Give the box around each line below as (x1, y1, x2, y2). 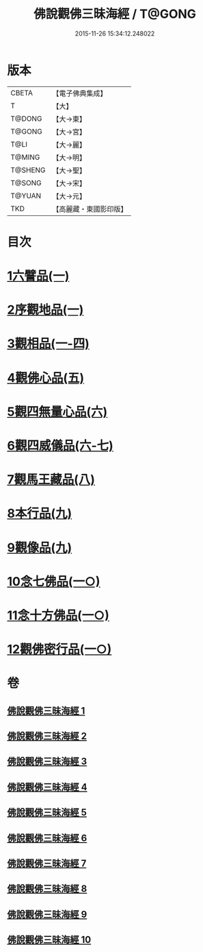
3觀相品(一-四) (7, 336, 90, 352)
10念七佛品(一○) (7, 573, 100, 589)
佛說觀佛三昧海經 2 (7, 730, 87, 742)
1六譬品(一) (7, 268, 70, 284)
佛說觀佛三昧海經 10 (7, 934, 92, 946)
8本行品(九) (7, 505, 72, 521)
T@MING (10, 152, 40, 162)
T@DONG (10, 114, 42, 123)
